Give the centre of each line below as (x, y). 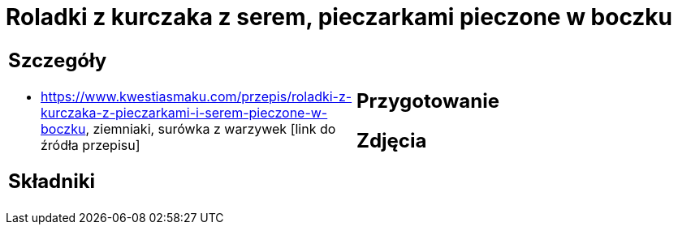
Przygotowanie (428, 101)
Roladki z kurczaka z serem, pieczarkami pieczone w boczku (339, 17)
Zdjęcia (392, 140)
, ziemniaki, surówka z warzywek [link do (211, 128)
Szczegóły (58, 60)
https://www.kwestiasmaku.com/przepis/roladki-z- (196, 96)
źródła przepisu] (91, 145)
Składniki (52, 181)
